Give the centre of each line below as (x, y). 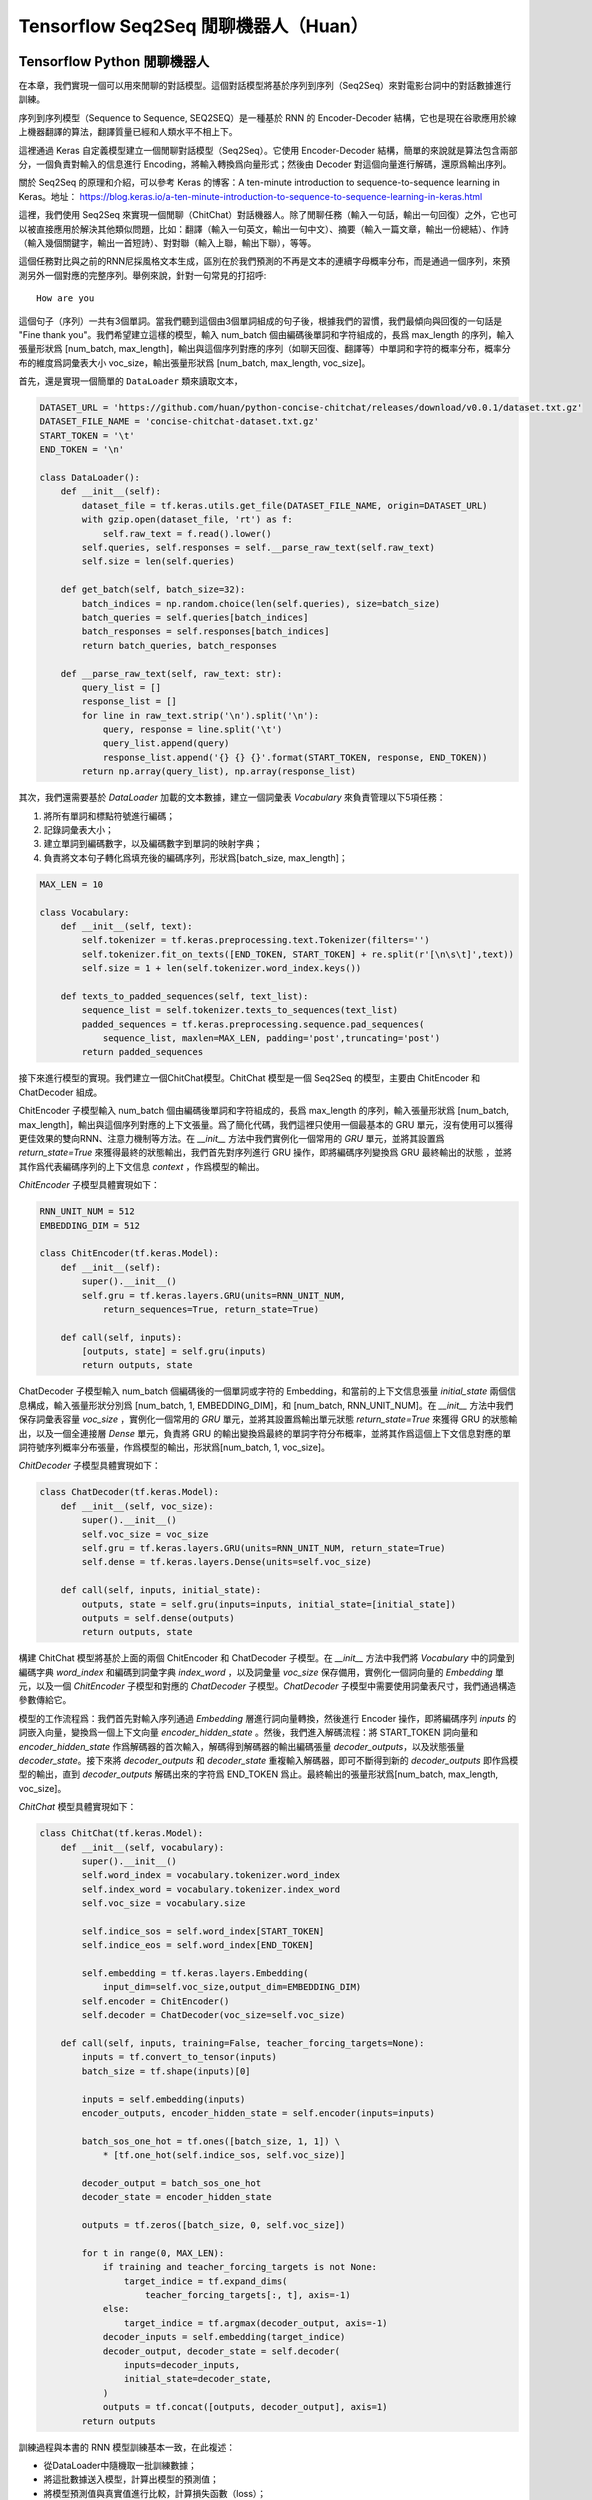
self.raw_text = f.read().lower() (187, 533)
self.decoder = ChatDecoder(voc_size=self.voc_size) (213, 2015)
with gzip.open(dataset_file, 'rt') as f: (187, 519)
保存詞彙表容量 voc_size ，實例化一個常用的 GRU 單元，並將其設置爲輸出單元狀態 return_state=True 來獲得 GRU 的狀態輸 (268, 1419)
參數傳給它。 (45, 1700)
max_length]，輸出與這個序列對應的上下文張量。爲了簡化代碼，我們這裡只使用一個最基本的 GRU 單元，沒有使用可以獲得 (266, 1124)
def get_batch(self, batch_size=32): (153, 589)
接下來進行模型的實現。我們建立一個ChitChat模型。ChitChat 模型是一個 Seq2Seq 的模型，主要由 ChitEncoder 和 (249, 1078)
